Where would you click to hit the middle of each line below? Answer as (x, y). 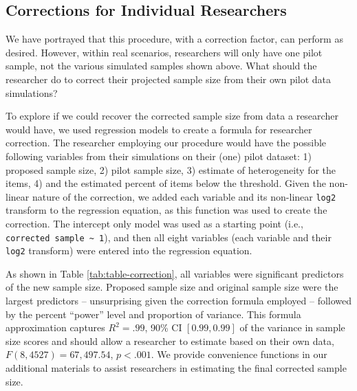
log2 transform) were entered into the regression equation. (129, 250)
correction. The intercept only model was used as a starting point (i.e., (154, 223)
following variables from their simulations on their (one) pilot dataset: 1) (159, 156)
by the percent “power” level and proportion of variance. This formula (153, 314)
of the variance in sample (292, 327)
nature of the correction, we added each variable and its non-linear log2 (184, 196)
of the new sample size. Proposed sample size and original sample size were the (172, 287)
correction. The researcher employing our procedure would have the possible (166, 143)
